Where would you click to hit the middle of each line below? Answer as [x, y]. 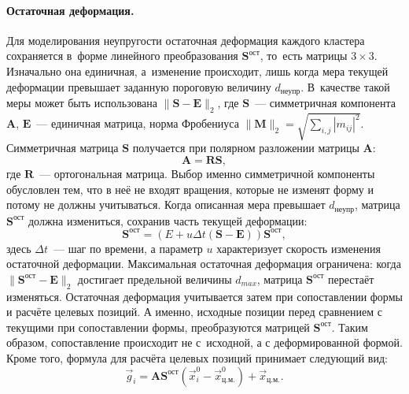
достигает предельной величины [155, 279]
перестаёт [351, 279]
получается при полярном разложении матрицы [246, 148]
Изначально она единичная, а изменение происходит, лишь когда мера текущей [197, 71]
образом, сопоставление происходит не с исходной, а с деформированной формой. [204, 342]
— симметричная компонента [325, 103]
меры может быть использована [82, 103]
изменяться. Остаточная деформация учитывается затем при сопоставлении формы [204, 296]
